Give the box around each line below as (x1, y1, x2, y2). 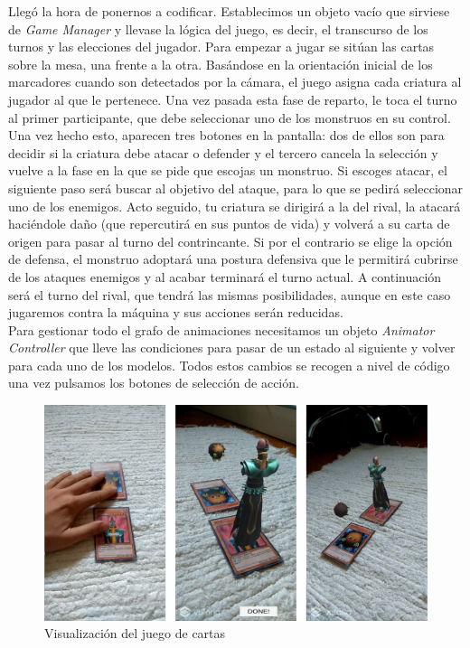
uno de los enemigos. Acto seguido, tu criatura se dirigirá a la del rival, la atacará (8, 196, 461, 215)
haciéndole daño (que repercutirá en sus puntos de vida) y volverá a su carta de (8, 214, 450, 233)
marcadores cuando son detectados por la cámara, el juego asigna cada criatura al (8, 72, 462, 91)
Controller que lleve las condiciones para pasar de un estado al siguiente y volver (8, 338, 456, 357)
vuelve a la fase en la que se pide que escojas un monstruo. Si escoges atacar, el (8, 161, 447, 180)
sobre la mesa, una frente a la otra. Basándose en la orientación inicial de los (8, 54, 433, 73)
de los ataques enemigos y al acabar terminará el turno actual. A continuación (8, 267, 442, 286)
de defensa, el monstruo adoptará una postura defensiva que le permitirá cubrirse (8, 249, 458, 268)
